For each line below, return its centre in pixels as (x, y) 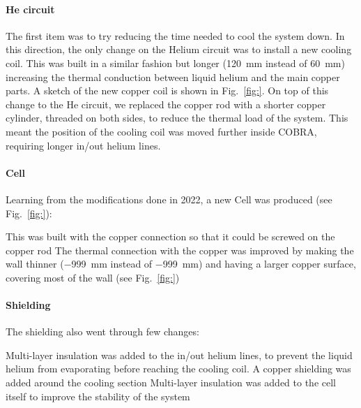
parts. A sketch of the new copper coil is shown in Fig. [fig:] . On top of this (167, 90)
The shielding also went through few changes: (102, 331)
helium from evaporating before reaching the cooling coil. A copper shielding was (178, 369)
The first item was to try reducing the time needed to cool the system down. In (175, 35)
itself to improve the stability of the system (98, 396)
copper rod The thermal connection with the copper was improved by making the (180, 250)
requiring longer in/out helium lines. (83, 145)
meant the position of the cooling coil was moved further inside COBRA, (161, 131)
